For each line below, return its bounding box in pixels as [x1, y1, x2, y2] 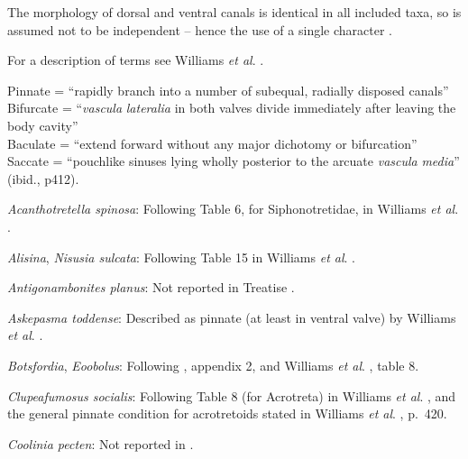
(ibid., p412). [7, 169, 79, 188]
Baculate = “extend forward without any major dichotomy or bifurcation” [7, 133, 418, 152]
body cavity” [7, 115, 78, 134]
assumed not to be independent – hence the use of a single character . [7, 20, 392, 39]
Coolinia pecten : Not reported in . [7, 434, 194, 453]
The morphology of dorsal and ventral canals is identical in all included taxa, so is [7, 3, 462, 21]
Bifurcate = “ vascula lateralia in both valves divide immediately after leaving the [7, 98, 456, 117]
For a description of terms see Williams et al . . [7, 50, 264, 69]
